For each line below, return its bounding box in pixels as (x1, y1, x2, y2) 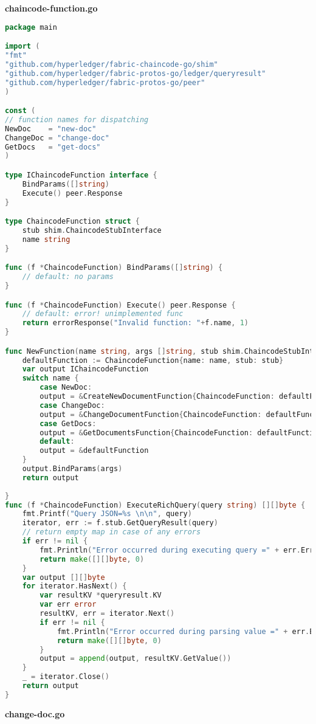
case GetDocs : (39, 419, 97, 428)
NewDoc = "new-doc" (5, 124, 97, 133)
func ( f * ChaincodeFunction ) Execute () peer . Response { (5, 300, 236, 309)
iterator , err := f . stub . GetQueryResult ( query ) (22, 519, 218, 528)
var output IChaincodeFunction (22, 365, 149, 374)
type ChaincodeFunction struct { (5, 217, 140, 226)
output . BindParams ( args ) (22, 464, 123, 474)
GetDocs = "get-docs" (5, 142, 101, 151)
